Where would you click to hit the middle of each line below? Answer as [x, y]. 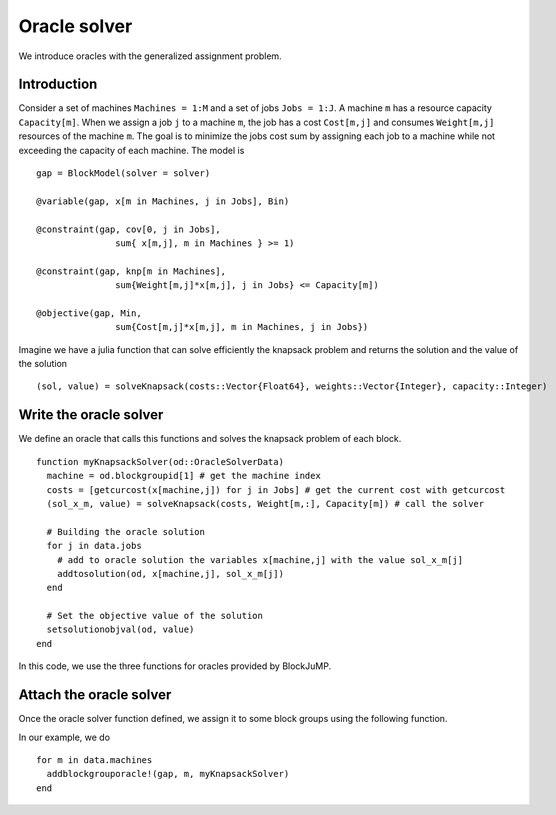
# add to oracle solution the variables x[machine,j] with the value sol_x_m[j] [260, 559]
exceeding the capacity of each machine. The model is [131, 150]
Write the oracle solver [91, 415]
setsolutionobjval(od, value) [120, 629]
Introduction [58, 84]
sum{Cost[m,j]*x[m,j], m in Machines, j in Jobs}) [242, 327]
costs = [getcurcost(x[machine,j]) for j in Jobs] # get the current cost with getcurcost [276, 489]
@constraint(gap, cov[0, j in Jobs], [129, 229]
